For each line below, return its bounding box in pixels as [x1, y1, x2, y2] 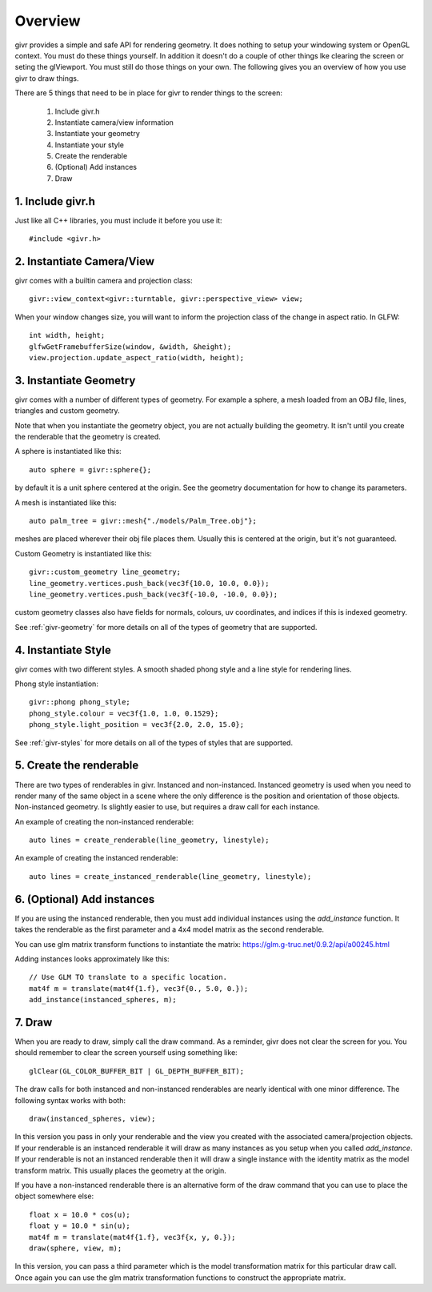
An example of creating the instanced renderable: [14, 853, 178, 863]
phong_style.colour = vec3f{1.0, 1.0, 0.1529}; [29, 708, 219, 718]
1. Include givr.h [14, 195, 96, 208]
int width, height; [29, 331, 106, 340]
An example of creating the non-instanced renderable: [14, 817, 194, 826]
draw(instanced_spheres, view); [29, 1113, 156, 1123]
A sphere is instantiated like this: [14, 447, 122, 456]
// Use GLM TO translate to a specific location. [29, 973, 228, 982]
